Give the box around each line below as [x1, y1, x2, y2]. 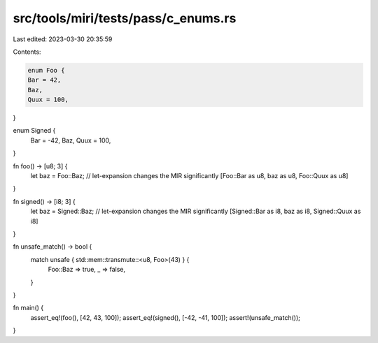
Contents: [13, 48, 41, 56]
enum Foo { [27, 66, 65, 74]
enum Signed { [13, 126, 56, 135]
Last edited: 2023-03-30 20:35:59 [13, 35, 113, 43]
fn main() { [13, 304, 44, 312]
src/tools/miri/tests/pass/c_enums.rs [13, 10, 237, 26]
